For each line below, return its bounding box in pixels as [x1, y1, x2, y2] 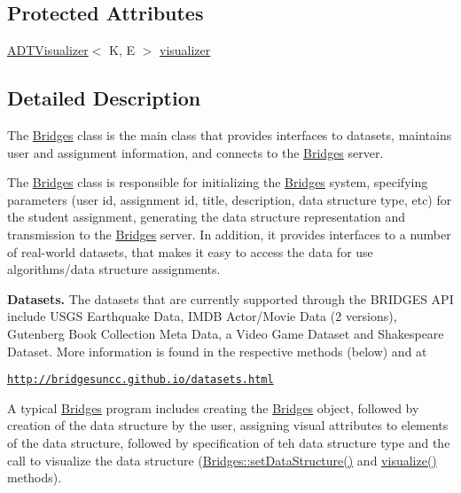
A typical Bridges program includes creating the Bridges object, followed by [7, 398, 419, 417]
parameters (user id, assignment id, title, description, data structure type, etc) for [7, 190, 452, 208]
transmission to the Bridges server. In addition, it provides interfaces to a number [7, 224, 451, 243]
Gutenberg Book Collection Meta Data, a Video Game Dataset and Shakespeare [7, 324, 444, 342]
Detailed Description [7, 84, 201, 112]
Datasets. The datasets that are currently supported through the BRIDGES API [7, 289, 454, 308]
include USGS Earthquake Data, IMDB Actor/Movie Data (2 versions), [7, 307, 397, 325]
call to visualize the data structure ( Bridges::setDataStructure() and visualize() [7, 450, 437, 469]
